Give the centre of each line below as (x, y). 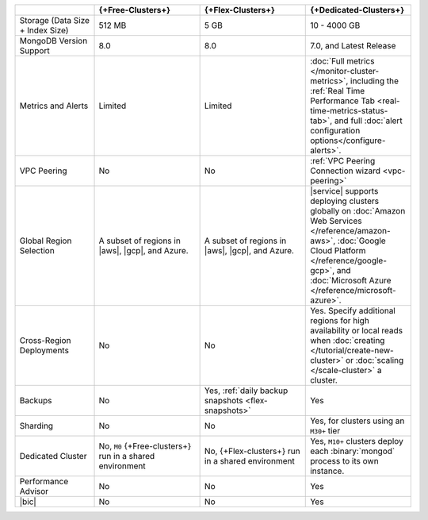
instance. (327, 471)
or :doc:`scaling (374, 360)
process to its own (345, 461)
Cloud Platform (338, 250)
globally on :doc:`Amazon (358, 211)
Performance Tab (343, 101)
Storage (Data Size (55, 20)
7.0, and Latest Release (353, 46)
